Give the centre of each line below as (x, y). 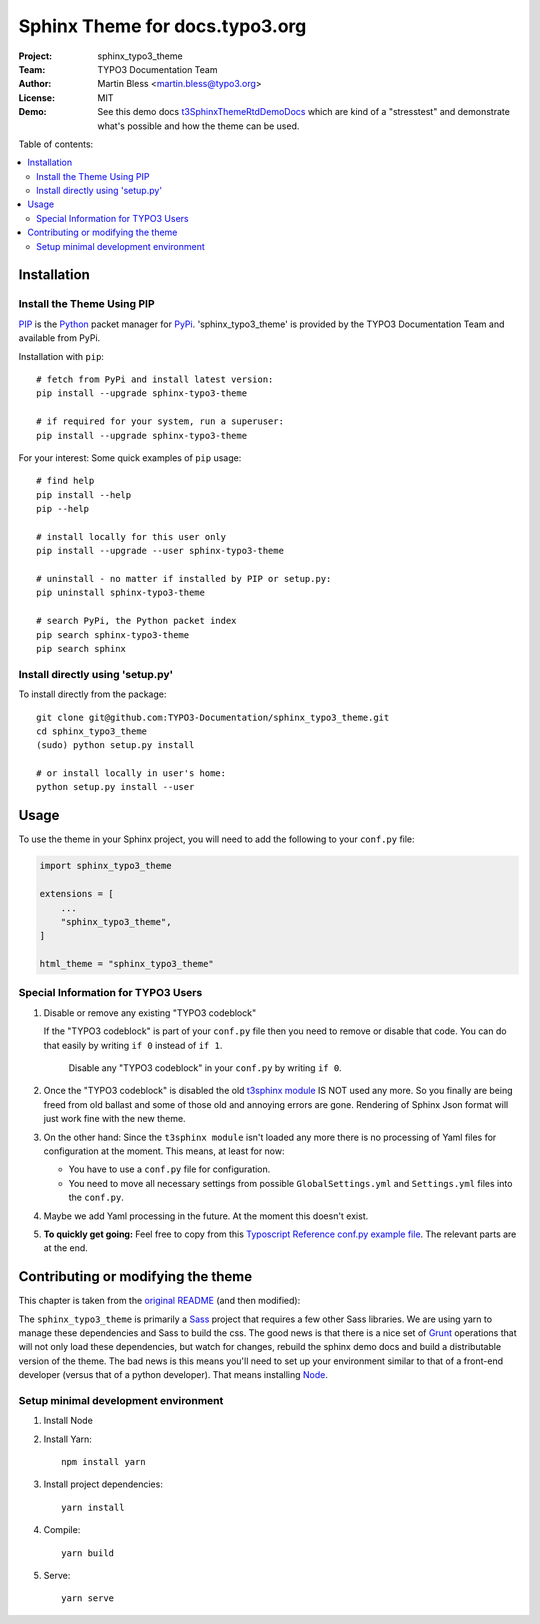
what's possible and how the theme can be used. (198, 126)
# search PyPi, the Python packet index (136, 621)
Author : (35, 84)
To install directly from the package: (92, 694)
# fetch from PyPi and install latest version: (155, 379)
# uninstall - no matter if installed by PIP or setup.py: (184, 579)
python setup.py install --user (115, 787)
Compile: (62, 1530)
